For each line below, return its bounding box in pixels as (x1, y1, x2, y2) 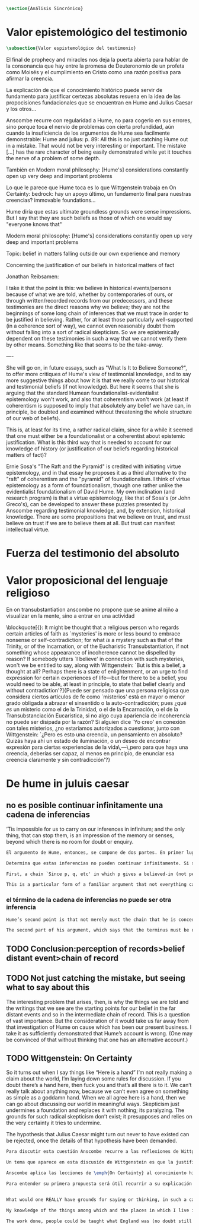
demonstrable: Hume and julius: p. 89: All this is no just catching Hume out (6, 135, 188, 142)
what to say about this (6, 983, 90, 993)
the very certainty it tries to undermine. (6, 1119, 102, 1127)
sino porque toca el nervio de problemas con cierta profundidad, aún (6, 123, 175, 130)
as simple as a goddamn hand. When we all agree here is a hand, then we (6, 1094, 186, 1101)
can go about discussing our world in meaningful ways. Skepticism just (6, 1101, 179, 1108)
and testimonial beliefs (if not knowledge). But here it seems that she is (6, 383, 179, 390)
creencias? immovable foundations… (6, 196, 96, 204)
